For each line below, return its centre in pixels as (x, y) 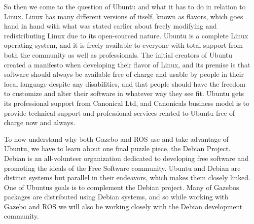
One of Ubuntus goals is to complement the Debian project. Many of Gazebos (122, 187)
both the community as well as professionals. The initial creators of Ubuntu (118, 54)
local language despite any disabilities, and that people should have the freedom (125, 83)
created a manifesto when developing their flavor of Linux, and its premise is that (127, 64)
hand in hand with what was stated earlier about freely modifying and (110, 26)
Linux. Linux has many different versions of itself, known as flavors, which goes (124, 16)
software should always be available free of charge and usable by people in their (124, 74)
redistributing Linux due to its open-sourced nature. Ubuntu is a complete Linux (126, 35)
